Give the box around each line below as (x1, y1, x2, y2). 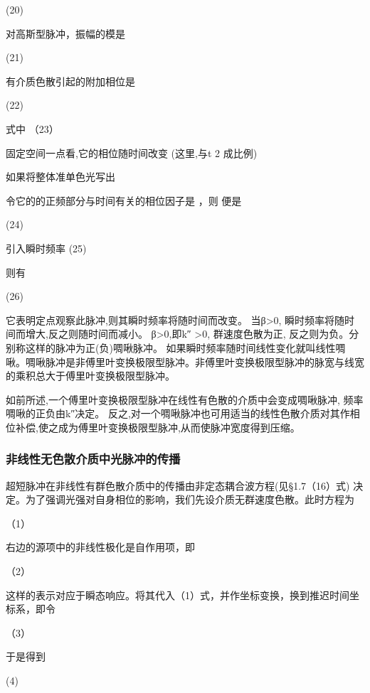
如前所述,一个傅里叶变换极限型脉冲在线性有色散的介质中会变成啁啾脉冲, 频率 (6, 392, 364, 407)
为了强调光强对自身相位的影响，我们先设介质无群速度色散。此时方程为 (25, 492, 354, 507)
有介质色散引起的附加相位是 (6, 73, 135, 88)
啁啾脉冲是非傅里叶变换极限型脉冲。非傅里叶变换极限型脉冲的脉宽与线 (25, 354, 354, 369)
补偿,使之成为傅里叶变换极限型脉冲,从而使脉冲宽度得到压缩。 (15, 419, 300, 434)
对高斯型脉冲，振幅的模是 (6, 26, 125, 41)
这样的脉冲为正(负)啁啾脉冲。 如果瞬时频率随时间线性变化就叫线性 (25, 340, 336, 355)
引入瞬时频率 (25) (6, 240, 87, 255)
